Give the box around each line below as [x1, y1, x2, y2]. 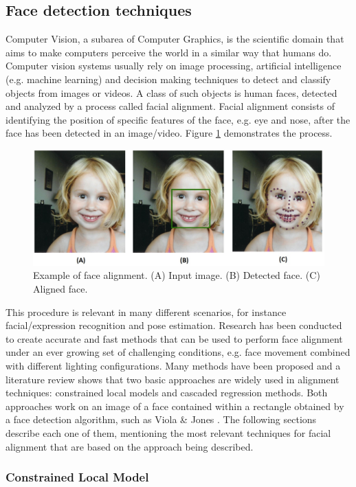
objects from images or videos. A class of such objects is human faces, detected [5, 85, 337, 100]
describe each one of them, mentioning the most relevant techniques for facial [5, 426, 331, 440]
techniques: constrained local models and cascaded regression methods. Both [5, 385, 328, 400]
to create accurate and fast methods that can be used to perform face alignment [5, 331, 343, 346]
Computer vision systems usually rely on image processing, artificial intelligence [5, 58, 342, 73]
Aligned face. [33, 282, 88, 296]
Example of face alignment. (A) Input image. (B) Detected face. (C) [33, 268, 320, 282]
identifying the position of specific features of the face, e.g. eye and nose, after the [5, 112, 351, 126]
